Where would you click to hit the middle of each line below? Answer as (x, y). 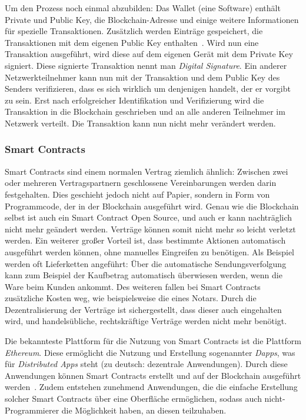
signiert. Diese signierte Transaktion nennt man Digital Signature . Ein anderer (146, 65)
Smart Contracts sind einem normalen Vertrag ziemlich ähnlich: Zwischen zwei (147, 171)
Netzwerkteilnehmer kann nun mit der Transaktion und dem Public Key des (142, 77)
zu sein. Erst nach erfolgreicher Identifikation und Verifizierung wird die (134, 100)
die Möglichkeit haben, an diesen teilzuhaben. (144, 410)
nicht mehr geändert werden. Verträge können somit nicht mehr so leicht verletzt (150, 229)
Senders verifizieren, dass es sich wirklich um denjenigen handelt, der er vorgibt (148, 89)
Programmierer (32, 410)
